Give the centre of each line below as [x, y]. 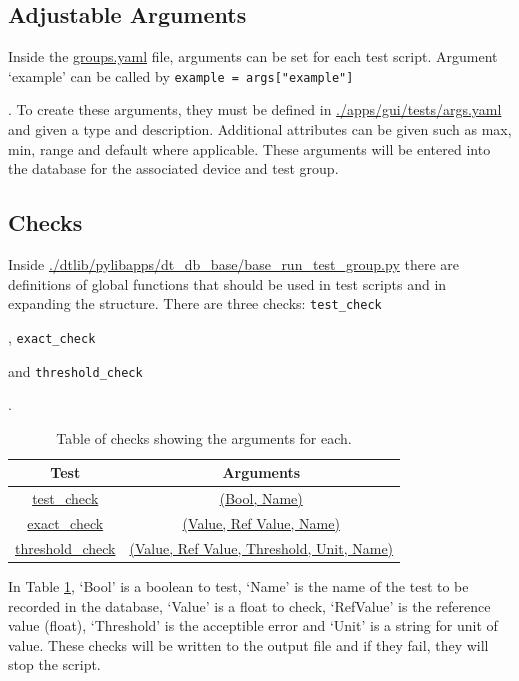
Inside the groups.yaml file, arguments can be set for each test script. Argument [253, 56]
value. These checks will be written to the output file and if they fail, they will [248, 644]
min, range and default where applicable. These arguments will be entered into [249, 148]
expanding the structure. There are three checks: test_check [195, 303]
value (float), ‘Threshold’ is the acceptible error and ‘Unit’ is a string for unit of [253, 625]
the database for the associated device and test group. [173, 168]
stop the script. [54, 664]
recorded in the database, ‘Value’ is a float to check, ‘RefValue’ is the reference [249, 605]
